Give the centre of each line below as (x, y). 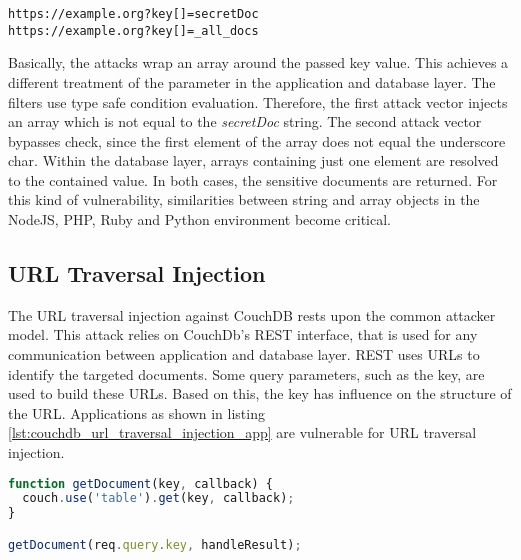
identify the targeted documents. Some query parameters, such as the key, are (246, 373)
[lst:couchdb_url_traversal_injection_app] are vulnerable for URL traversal (242, 432)
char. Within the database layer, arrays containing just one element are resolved (253, 160)
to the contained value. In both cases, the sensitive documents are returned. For (253, 179)
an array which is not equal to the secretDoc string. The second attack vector (245, 121)
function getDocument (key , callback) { (140, 483)
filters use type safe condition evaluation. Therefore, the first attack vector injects (258, 101)
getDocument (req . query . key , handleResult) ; (155, 544)
